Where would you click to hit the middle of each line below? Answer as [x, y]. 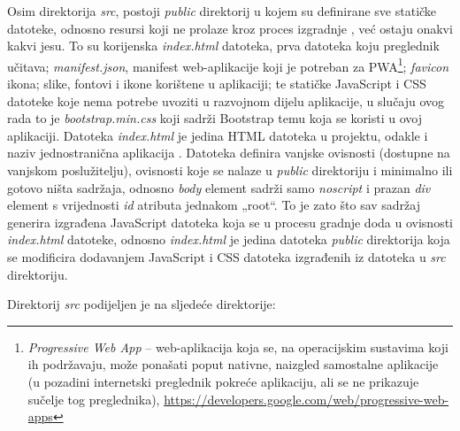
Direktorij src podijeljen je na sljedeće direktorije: [142, 304]
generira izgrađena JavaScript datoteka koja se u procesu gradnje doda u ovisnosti [230, 222]
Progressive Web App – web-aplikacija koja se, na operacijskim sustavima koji [238, 346]
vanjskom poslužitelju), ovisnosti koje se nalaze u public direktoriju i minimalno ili [230, 170]
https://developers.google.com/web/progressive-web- [307, 399]
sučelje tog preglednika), [94, 399]
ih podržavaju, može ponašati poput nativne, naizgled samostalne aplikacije [233, 364]
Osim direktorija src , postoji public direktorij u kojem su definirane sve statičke [222, 11]
